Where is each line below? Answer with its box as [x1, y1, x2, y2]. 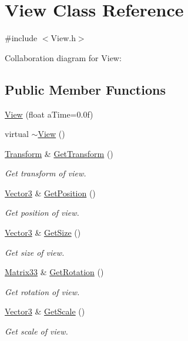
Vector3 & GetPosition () [5, 186, 96, 199]
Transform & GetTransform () [5, 147, 113, 159]
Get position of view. [5, 206, 79, 219]
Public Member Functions [5, 80, 166, 98]
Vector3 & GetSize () [5, 226, 81, 239]
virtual [5, 128, 29, 140]
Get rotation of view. [5, 285, 80, 297]
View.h [51, 32, 76, 44]
